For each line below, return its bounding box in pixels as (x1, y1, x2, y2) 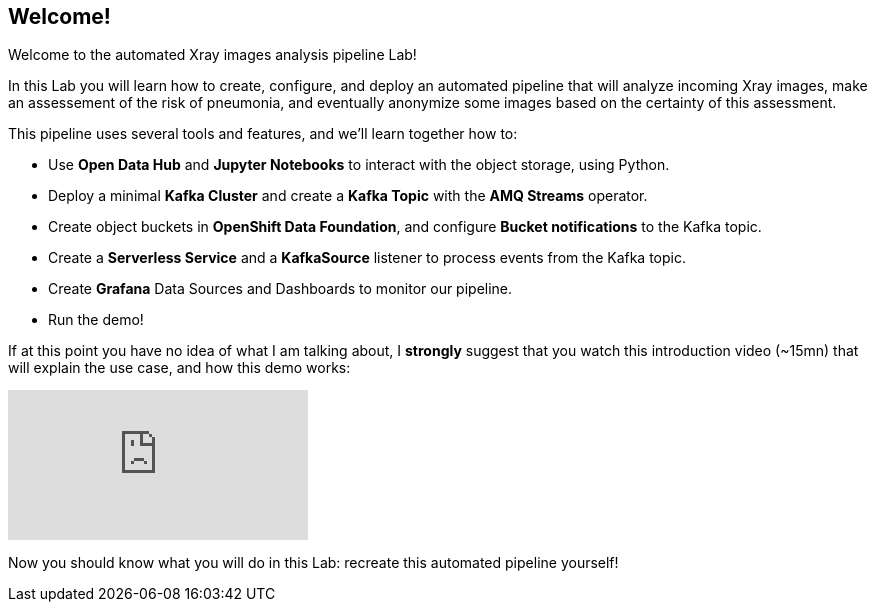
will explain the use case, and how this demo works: (8, 359, 351, 377)
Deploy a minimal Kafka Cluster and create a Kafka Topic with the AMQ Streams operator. (48, 187, 648, 205)
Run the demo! (48, 311, 144, 329)
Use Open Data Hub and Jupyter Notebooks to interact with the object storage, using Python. (48, 156, 670, 174)
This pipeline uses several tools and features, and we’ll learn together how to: (8, 125, 518, 143)
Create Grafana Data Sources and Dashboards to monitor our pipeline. (48, 280, 513, 298)
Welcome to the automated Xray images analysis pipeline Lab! (8, 46, 417, 64)
